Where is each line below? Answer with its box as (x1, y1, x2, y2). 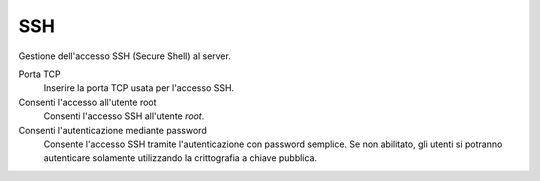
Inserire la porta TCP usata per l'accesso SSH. (43, 82, 235, 94)
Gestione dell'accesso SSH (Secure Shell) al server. (18, 50, 232, 62)
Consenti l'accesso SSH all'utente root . (43, 110, 205, 122)
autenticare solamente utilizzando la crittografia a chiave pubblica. (43, 152, 318, 164)
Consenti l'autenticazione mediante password (18, 124, 207, 136)
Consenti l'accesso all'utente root (18, 96, 157, 108)
